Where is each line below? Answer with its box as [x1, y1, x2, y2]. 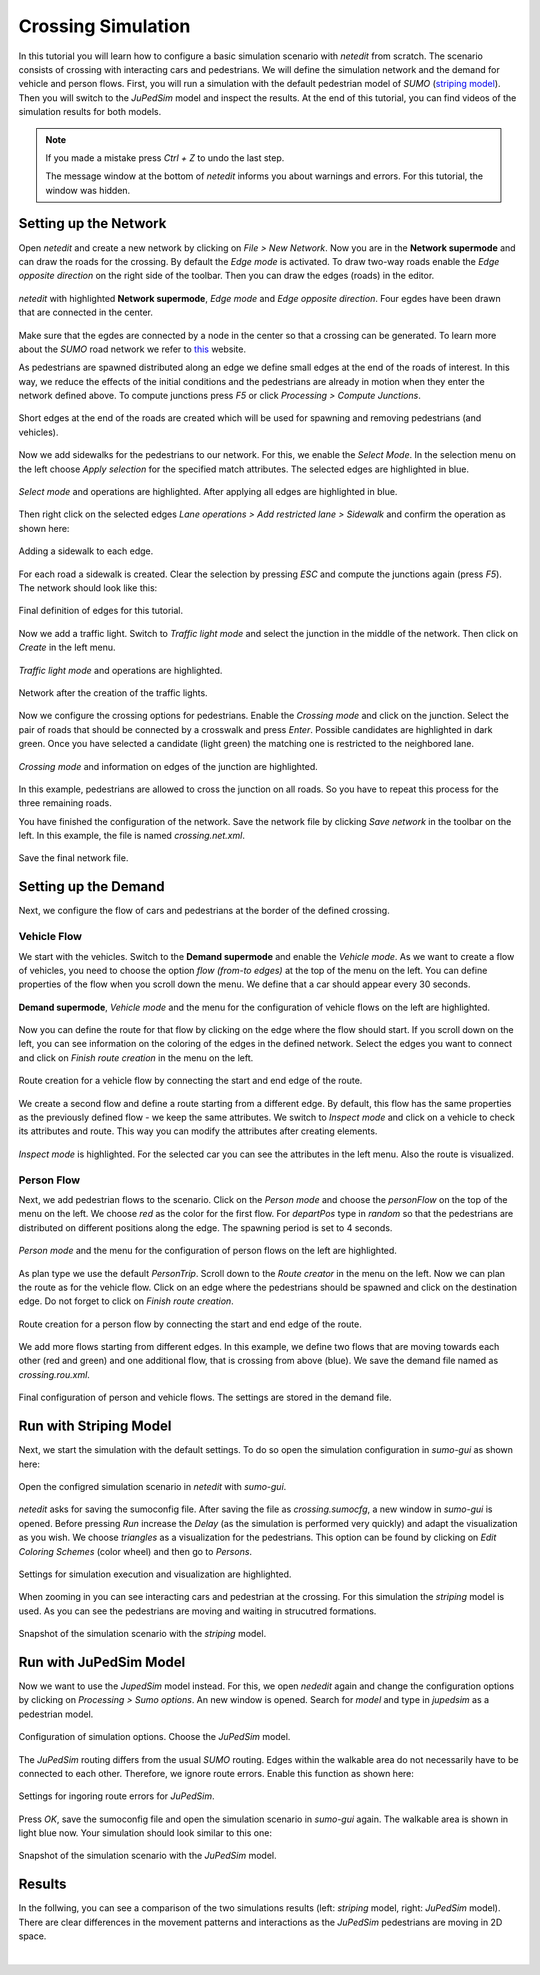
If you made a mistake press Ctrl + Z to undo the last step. [45, 151, 285, 164]
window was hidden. [45, 184, 131, 196]
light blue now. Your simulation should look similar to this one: [18, 1827, 272, 1839]
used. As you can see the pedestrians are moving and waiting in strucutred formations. [18, 1605, 377, 1617]
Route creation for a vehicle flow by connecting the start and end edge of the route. [18, 1075, 363, 1087]
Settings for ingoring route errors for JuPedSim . [18, 1790, 215, 1802]
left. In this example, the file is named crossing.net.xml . [18, 830, 245, 842]
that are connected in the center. [18, 306, 154, 319]
